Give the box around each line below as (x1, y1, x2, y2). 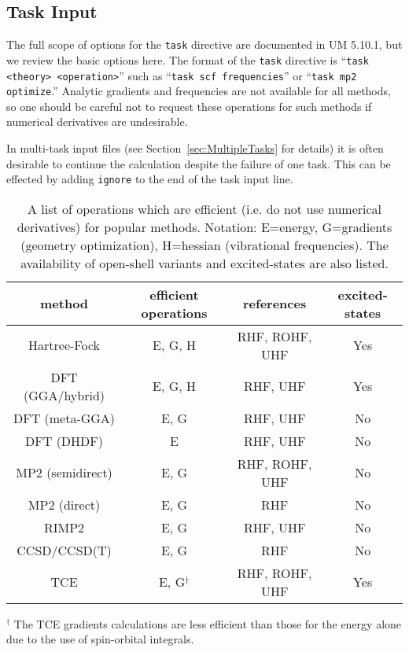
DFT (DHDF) (25, 431, 103, 450)
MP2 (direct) (28, 495, 101, 514)
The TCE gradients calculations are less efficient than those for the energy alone (13, 615, 402, 632)
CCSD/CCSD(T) (17, 540, 112, 559)
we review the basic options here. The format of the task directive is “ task (6, 51, 369, 68)
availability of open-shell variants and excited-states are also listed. (20, 253, 389, 272)
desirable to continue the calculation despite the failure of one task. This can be (6, 155, 391, 171)
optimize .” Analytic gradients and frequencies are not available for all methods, (6, 83, 391, 99)
